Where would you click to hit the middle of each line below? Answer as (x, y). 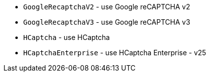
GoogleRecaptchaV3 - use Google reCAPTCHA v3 (107, 22)
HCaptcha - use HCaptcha (67, 37)
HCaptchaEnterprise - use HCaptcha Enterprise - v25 (115, 53)
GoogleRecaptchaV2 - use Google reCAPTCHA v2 (107, 7)
